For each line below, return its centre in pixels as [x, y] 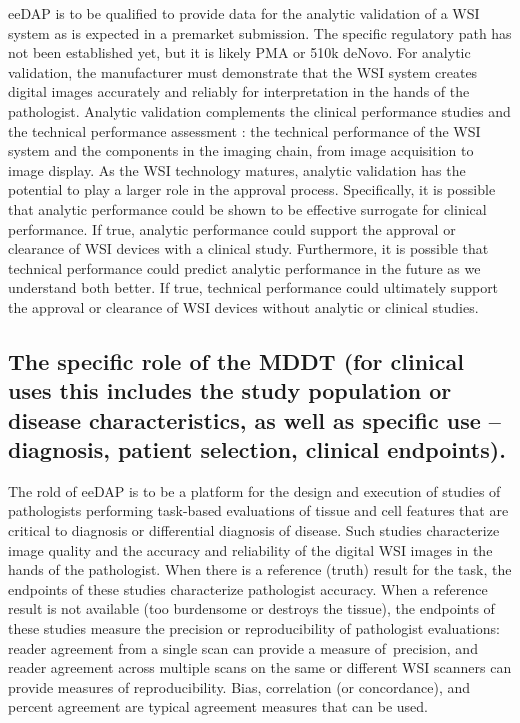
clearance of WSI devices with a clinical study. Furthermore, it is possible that [248, 248]
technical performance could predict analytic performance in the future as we [244, 267]
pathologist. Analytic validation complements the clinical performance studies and [259, 110]
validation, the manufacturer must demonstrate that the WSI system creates [243, 71]
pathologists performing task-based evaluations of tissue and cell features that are [258, 510]
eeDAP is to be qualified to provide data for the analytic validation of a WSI [244, 13]
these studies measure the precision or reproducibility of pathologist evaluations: [254, 628]
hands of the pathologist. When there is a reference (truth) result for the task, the [260, 569]
